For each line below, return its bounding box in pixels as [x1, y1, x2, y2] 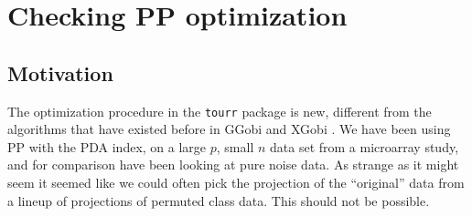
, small [216, 137, 254, 156]
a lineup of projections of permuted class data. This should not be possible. [7, 190, 430, 210]
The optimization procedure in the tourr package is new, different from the [7, 101, 432, 120]
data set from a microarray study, [270, 137, 459, 156]
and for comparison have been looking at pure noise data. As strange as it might [7, 155, 459, 174]
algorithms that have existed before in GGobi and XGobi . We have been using [7, 119, 451, 139]
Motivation [7, 58, 113, 87]
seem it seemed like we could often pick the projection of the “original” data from [7, 173, 465, 192]
